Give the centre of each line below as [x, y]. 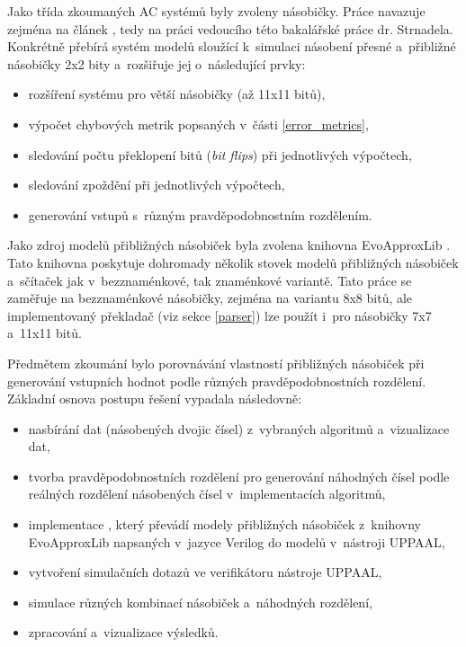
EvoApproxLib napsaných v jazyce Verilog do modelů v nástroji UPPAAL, [237, 541]
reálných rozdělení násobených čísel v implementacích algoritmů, [207, 494]
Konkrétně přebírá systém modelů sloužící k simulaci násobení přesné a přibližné [232, 46]
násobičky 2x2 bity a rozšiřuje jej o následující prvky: [157, 63]
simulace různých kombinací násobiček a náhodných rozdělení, [200, 602]
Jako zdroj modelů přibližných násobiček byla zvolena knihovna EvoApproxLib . [229, 245]
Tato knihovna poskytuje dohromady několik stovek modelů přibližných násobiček [233, 262]
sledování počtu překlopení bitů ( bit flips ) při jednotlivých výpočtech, [220, 154]
